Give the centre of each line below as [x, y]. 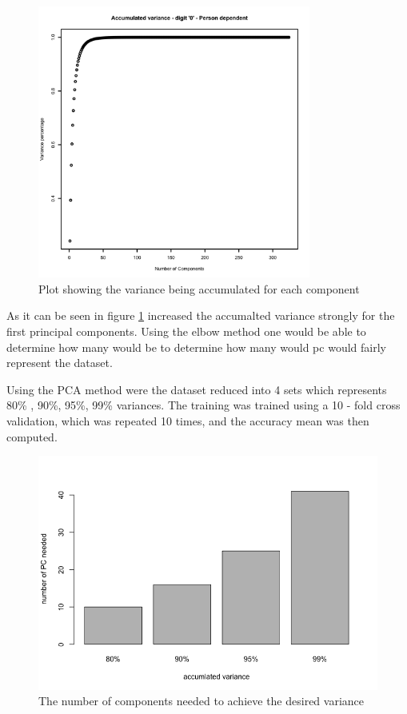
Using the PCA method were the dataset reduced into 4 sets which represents [197, 389]
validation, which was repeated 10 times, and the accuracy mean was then [188, 420]
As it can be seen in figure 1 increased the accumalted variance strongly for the [201, 315]
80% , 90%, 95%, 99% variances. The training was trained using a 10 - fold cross [203, 405]
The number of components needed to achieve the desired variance [202, 701]
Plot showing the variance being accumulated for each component [199, 288]
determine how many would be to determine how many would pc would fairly [196, 347]
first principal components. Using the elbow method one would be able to [186, 331]
